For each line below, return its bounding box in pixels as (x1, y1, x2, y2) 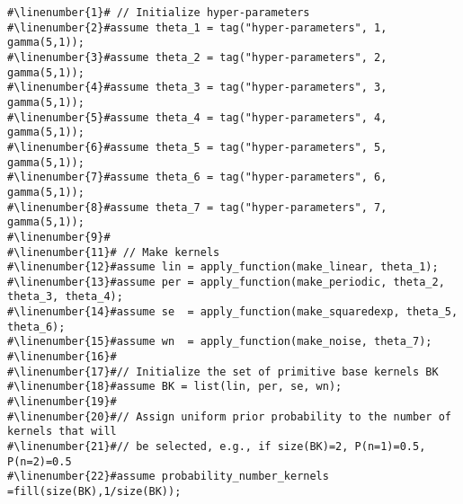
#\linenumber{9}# (7, 230, 111, 243)
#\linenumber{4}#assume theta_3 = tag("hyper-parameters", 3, (7, 81, 387, 94)
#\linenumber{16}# (7, 350, 117, 364)
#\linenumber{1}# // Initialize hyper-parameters (7, 6, 310, 19)
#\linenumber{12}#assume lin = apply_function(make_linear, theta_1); (7, 261, 439, 274)
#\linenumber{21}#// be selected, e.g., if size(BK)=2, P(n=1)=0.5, (7, 440, 426, 454)
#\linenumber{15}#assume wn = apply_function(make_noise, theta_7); (7, 335, 432, 349)
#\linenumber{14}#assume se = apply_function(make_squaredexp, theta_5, (7, 305, 459, 319)
